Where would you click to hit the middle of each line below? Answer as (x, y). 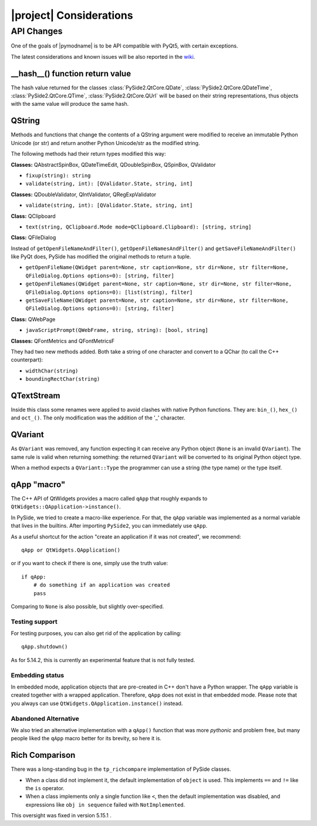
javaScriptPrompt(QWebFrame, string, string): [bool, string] (117, 330)
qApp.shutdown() (45, 647)
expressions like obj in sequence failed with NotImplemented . (105, 804)
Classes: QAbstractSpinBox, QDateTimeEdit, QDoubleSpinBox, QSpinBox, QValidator (113, 164)
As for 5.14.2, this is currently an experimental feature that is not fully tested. (103, 660)
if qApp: (34, 577)
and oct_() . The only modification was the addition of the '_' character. (98, 418)
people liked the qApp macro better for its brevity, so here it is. (86, 738)
